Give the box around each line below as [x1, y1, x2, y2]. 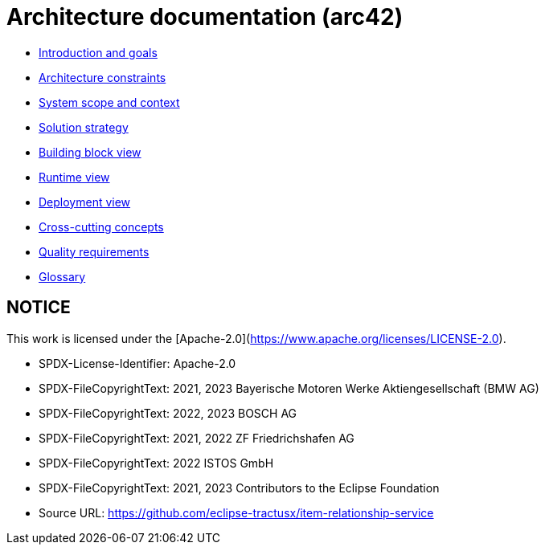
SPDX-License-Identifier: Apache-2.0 [39, 356, 236, 370]
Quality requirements [39, 244, 150, 259]
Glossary [39, 269, 86, 284]
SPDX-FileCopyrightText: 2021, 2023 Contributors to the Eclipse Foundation [39, 480, 440, 495]
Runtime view [39, 169, 110, 184]
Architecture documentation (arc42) [6, 3, 404, 31]
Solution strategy [39, 120, 129, 134]
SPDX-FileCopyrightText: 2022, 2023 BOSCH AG [39, 406, 297, 420]
